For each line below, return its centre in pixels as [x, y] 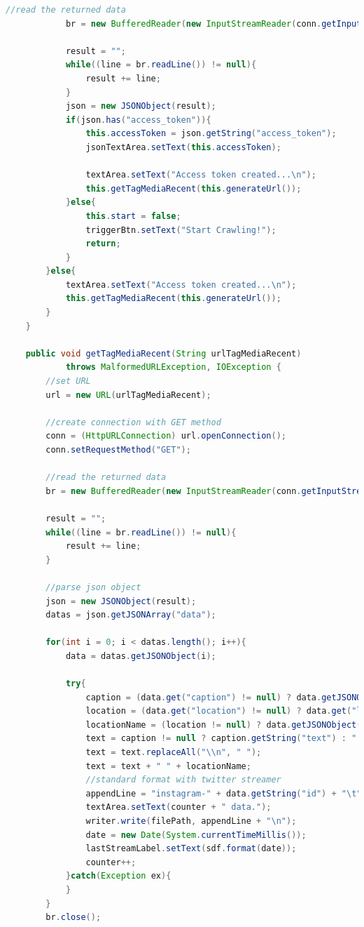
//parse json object [93, 587]
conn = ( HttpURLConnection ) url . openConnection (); [166, 436]
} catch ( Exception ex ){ [118, 876]
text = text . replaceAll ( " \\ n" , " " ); [174, 753]
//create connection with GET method [133, 422]
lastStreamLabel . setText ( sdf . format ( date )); [191, 849]
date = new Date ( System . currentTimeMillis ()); [196, 835]
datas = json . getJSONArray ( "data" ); [131, 615]
